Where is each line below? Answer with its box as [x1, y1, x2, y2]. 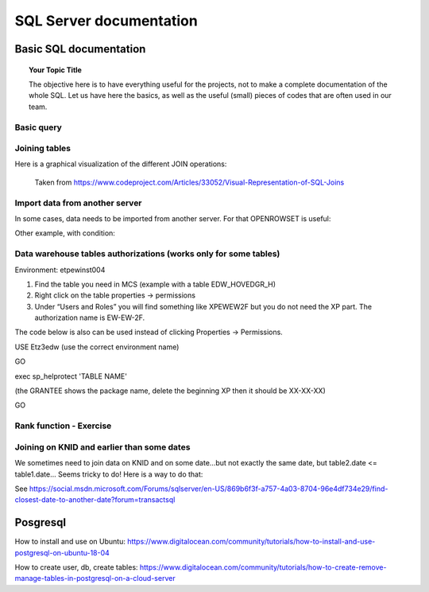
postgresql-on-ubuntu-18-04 [14, 547, 110, 557]
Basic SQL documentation [14, 42, 146, 56]
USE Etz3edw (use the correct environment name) [14, 342, 180, 352]
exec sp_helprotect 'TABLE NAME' [14, 371, 127, 381]
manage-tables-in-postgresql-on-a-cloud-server [14, 574, 176, 583]
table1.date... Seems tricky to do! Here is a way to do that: [14, 469, 203, 479]
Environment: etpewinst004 [14, 265, 106, 275]
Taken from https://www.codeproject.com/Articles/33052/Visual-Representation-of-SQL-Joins [34, 177, 345, 187]
